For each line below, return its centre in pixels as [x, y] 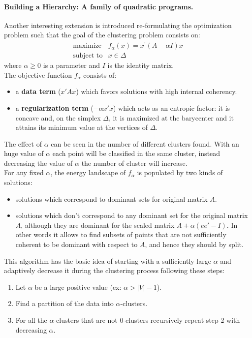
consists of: [100, 75]
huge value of [24, 153]
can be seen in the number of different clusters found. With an [145, 143]
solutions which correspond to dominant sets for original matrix [111, 199]
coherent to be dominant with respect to [77, 244]
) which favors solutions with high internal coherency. [157, 91]
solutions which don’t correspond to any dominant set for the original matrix [132, 215]
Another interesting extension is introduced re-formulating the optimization [118, 25]
